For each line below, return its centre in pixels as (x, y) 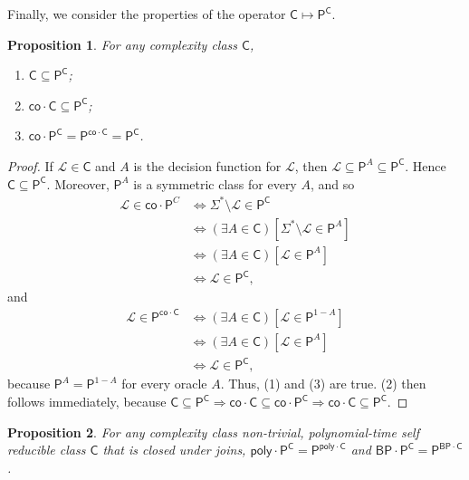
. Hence (426, 165)
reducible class (47, 450)
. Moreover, (78, 183)
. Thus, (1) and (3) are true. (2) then (323, 384)
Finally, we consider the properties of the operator (147, 14)
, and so (332, 183)
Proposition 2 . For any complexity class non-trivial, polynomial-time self (213, 432)
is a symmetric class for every (215, 183)
